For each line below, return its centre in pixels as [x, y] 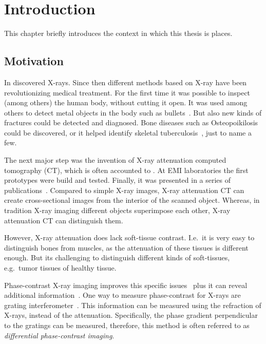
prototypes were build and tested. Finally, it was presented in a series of [118, 180]
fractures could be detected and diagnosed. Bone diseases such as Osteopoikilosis [131, 122]
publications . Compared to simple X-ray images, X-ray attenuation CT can [124, 190]
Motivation [34, 61]
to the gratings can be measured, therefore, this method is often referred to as [127, 325]
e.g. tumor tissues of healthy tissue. [60, 268]
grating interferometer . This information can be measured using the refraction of [133, 305]
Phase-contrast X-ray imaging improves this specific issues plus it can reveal [126, 285]
